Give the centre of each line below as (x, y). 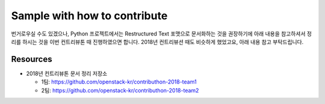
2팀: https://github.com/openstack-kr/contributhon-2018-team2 (120, 90)
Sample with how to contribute (89, 16)
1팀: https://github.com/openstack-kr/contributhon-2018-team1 (119, 82)
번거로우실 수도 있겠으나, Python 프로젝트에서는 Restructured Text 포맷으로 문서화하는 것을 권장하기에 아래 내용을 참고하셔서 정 (162, 34)
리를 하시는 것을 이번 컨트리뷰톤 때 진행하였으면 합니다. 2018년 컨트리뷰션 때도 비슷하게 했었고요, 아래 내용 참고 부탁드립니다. (157, 41)
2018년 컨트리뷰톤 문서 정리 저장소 (67, 73)
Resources (32, 59)
